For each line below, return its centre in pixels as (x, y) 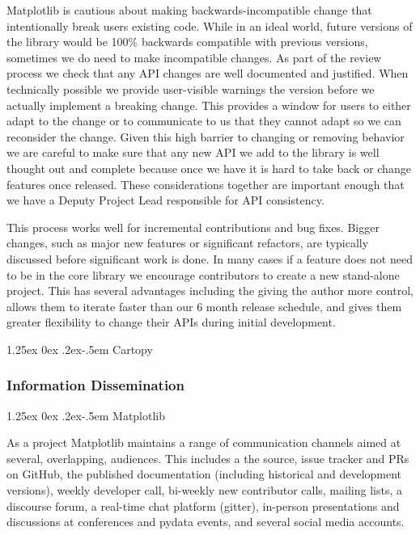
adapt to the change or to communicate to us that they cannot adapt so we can (204, 121)
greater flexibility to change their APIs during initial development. (171, 322)
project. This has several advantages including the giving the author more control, (210, 291)
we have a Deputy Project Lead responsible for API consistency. (165, 200)
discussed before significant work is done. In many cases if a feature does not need (210, 258)
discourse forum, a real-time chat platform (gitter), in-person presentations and (203, 506)
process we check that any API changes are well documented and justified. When (208, 73)
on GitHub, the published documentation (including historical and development (204, 474)
